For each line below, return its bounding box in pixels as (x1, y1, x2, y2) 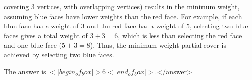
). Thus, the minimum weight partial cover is (90, 40, 226, 50)
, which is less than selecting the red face (118, 30, 242, 40)
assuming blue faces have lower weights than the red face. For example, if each (4, 11, 242, 21)
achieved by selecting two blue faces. (4, 49, 114, 59)
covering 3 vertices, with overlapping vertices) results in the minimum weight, (4, 1, 240, 11)
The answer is (4, 66, 46, 76)
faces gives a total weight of (4, 30, 88, 40)
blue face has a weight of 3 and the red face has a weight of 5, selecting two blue (4, 21, 248, 31)
